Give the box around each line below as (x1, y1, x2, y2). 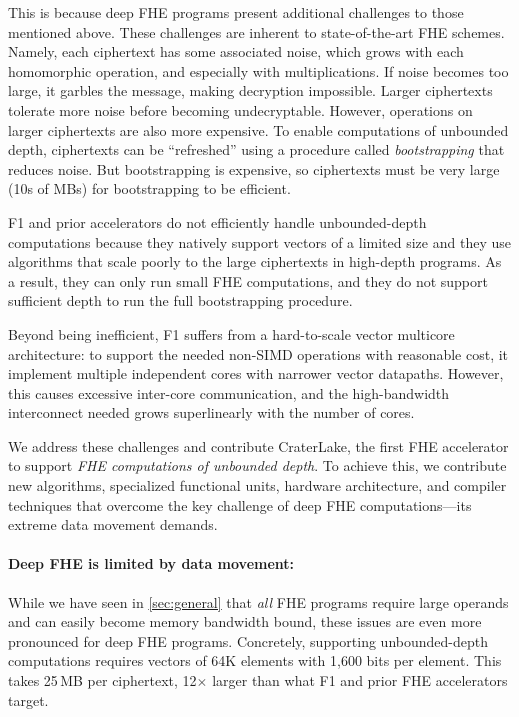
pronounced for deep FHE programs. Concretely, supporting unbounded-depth (8, 630, 488, 651)
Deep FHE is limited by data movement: (8, 553, 295, 574)
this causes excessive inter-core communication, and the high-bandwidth (8, 382, 450, 403)
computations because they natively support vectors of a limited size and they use (8, 231, 511, 252)
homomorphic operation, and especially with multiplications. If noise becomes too (8, 60, 509, 81)
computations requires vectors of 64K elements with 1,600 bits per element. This (8, 650, 502, 671)
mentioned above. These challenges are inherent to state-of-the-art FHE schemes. (8, 21, 505, 42)
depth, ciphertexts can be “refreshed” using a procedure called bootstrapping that (8, 139, 505, 160)
